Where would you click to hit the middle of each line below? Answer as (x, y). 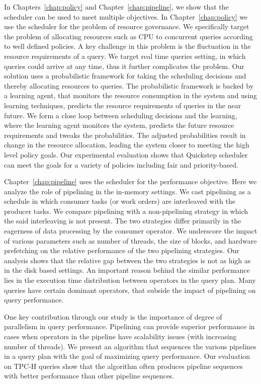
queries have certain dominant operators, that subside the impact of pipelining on (130, 290)
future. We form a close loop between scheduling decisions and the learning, (121, 115)
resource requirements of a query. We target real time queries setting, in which (125, 56)
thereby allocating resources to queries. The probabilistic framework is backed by (129, 85)
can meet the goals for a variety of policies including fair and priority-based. (121, 164)
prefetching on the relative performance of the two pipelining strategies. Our (122, 250)
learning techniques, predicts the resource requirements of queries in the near (123, 105)
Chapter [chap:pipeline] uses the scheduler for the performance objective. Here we (130, 181)
